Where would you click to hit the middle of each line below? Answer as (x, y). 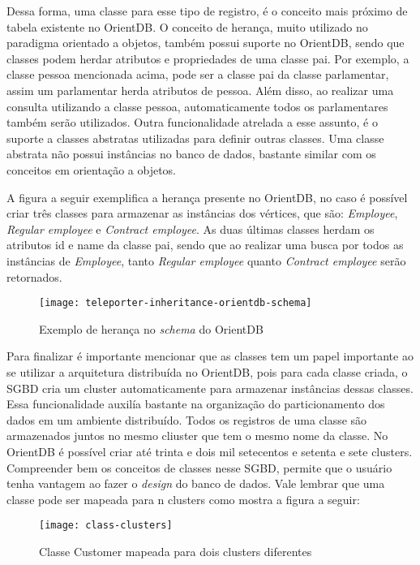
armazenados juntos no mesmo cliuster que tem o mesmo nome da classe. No (197, 436)
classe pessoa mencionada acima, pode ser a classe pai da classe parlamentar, (198, 74)
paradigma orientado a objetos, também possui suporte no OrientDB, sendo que (206, 43)
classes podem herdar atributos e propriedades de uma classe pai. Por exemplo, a (208, 58)
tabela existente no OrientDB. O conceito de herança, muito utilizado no (187, 26)
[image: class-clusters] (106, 526)
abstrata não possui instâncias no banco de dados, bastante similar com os (191, 154)
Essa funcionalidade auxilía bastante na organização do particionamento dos (196, 404)
